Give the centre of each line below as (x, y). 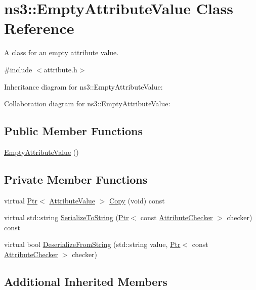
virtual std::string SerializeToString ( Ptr (67, 217)
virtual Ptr (21, 200)
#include (18, 69)
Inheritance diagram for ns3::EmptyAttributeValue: (83, 86)
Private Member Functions (76, 179)
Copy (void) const (137, 200)
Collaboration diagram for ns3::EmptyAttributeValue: (87, 103)
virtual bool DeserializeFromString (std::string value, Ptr (92, 244)
